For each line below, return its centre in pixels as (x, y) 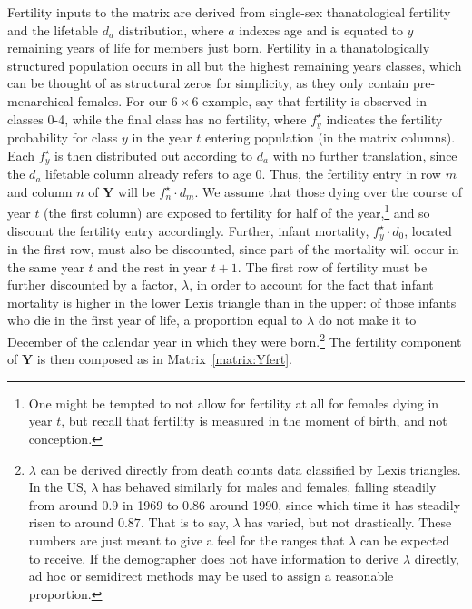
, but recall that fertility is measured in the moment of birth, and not (254, 421)
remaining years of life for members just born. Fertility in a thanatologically (219, 48)
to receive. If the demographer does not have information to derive (214, 558)
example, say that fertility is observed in (315, 100)
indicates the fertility (384, 118)
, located (428, 230)
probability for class (63, 138)
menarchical (40, 100)
